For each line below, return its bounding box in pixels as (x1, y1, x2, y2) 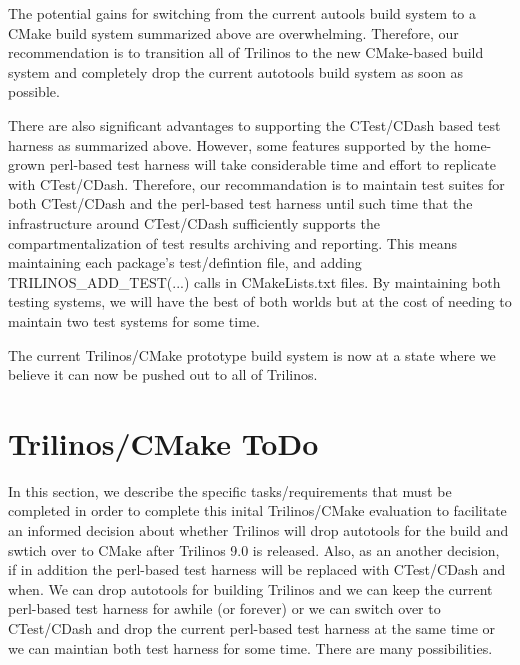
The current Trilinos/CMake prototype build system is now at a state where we (8, 344, 496, 365)
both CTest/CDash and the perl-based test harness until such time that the (8, 193, 473, 214)
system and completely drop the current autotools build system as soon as (8, 61, 463, 82)
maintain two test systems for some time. (8, 310, 260, 331)
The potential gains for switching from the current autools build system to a (8, 3, 476, 23)
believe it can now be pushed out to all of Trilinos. (8, 364, 318, 385)
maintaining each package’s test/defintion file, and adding (8, 252, 362, 273)
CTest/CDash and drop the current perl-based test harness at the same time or (8, 617, 496, 638)
